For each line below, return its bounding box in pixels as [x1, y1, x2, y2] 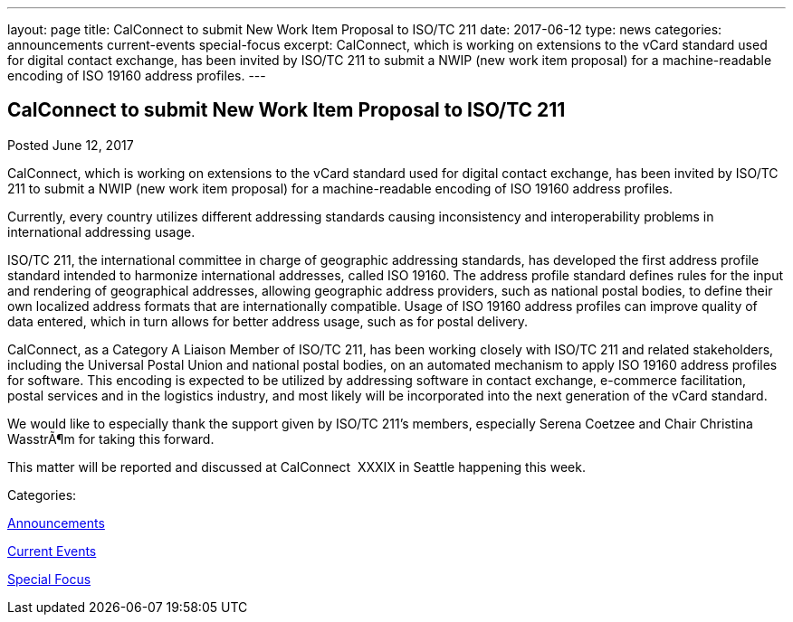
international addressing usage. [7, 223, 196, 240]
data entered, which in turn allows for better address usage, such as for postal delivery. [7, 313, 529, 329]
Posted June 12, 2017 [7, 137, 134, 153]
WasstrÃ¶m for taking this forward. [7, 430, 215, 447]
